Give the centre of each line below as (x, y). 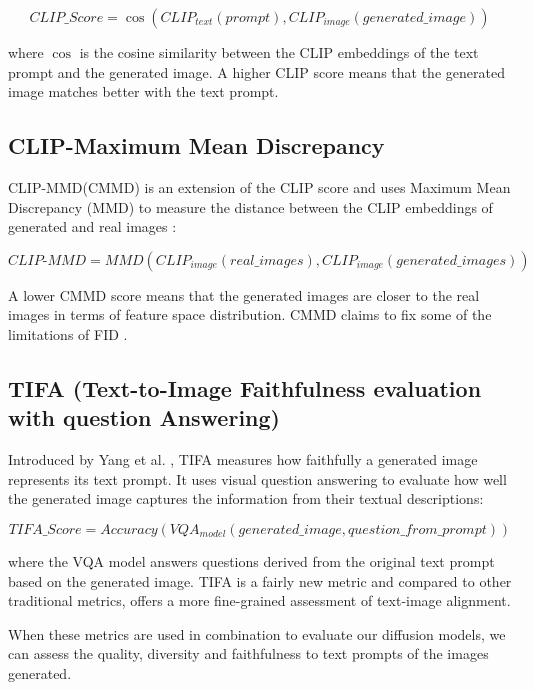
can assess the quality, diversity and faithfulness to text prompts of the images (248, 653)
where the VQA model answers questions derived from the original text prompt (251, 560)
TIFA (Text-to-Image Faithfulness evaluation (245, 387)
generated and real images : (92, 226)
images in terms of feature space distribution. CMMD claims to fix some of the (250, 314)
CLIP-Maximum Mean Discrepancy (196, 145)
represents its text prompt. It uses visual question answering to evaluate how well (257, 478)
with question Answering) (144, 417)
